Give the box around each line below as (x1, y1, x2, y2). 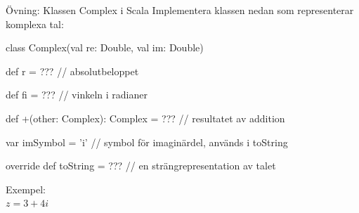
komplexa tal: (6, 16, 64, 31)
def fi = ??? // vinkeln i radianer (6, 87, 148, 102)
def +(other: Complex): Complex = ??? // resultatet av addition (6, 110, 285, 125)
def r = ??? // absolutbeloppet (6, 63, 139, 78)
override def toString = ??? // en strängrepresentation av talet (6, 158, 276, 173)
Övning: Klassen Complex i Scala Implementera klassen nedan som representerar (6, 3, 354, 17)
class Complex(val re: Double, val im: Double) (6, 40, 204, 55)
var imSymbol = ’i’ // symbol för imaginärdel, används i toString (6, 134, 288, 149)
